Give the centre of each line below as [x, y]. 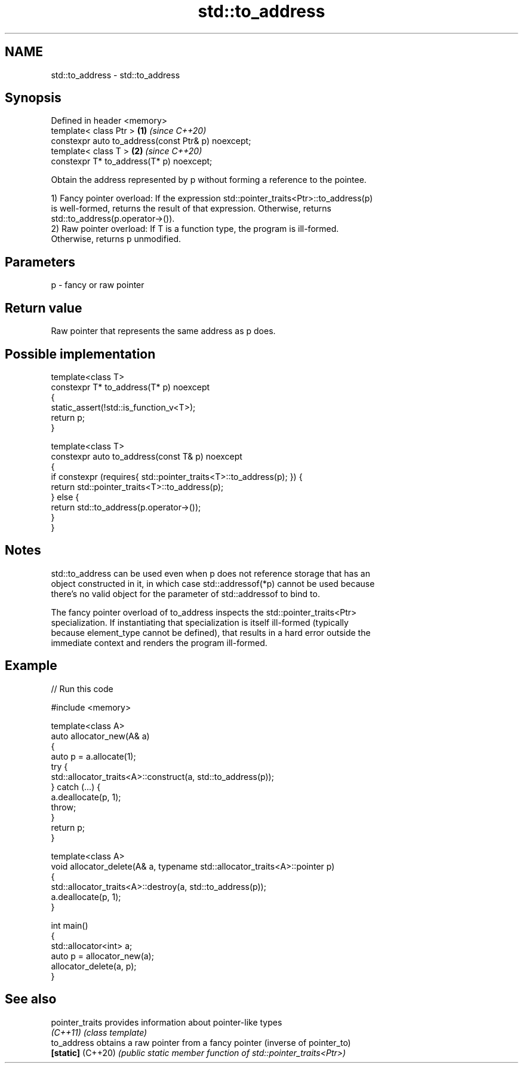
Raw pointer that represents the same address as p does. [163, 331]
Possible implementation [80, 354]
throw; [64, 807]
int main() [70, 925]
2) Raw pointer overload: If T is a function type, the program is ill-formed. [195, 229]
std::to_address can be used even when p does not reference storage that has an [210, 573]
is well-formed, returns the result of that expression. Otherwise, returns [191, 209]
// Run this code [82, 688]
